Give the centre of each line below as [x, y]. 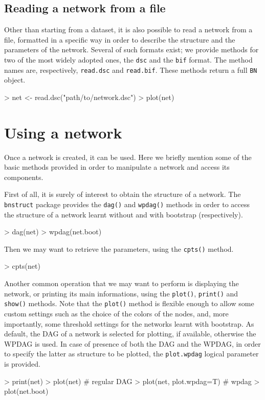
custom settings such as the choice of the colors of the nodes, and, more [116, 313]
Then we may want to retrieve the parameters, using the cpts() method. [119, 248]
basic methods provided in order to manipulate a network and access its [117, 167]
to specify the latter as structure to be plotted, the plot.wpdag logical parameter [131, 354]
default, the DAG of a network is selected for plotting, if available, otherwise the [130, 334]
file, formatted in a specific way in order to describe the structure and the [120, 39]
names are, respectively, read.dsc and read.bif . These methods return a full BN [131, 69]
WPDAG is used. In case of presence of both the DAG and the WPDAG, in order [132, 343]
